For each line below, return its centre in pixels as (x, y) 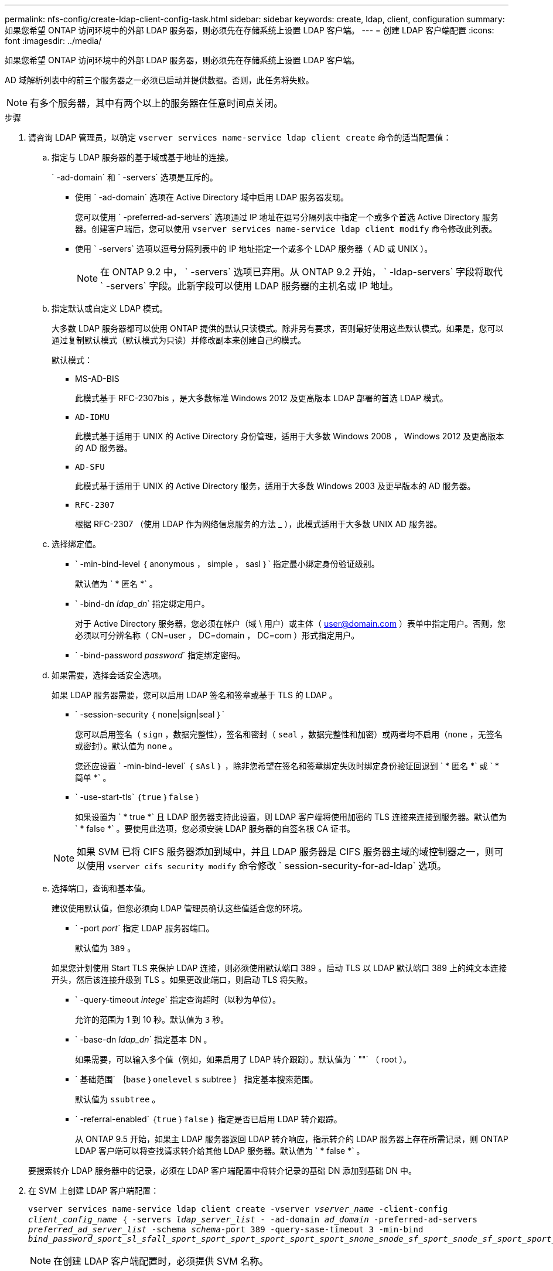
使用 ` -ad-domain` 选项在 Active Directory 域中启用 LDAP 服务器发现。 (212, 197)
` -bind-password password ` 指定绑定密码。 (160, 655)
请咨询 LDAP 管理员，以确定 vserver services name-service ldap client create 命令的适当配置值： (240, 137)
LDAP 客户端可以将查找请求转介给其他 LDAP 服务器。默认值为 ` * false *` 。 (220, 1151)
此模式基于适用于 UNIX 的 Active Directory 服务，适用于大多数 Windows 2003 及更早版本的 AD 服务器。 (275, 486)
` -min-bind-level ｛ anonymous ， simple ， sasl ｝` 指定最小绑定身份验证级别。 (227, 564)
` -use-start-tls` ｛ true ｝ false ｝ (138, 797)
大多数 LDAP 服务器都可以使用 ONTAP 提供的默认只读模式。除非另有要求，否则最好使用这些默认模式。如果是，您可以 (278, 328)
